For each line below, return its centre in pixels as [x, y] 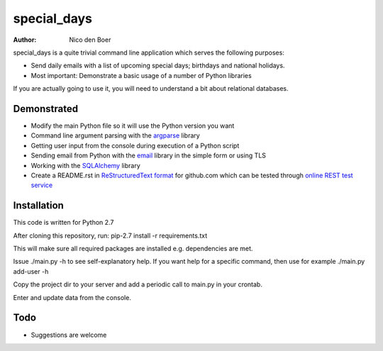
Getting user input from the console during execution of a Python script [135, 145]
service [42, 185]
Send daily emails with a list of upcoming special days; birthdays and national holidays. [158, 66]
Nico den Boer [90, 40]
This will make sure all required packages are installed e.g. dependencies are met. [133, 249]
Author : [25, 40]
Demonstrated [45, 109]
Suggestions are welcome [69, 335]
